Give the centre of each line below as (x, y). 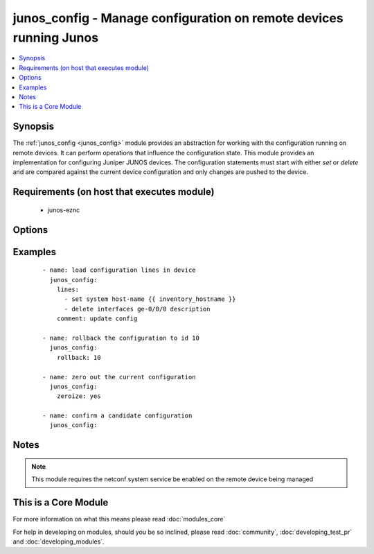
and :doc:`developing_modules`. (59, 542)
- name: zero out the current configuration (119, 377)
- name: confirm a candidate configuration (117, 416)
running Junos (56, 37)
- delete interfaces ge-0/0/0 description (137, 309)
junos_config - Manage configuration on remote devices (178, 18)
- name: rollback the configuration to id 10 (121, 338)
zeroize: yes (79, 396)
